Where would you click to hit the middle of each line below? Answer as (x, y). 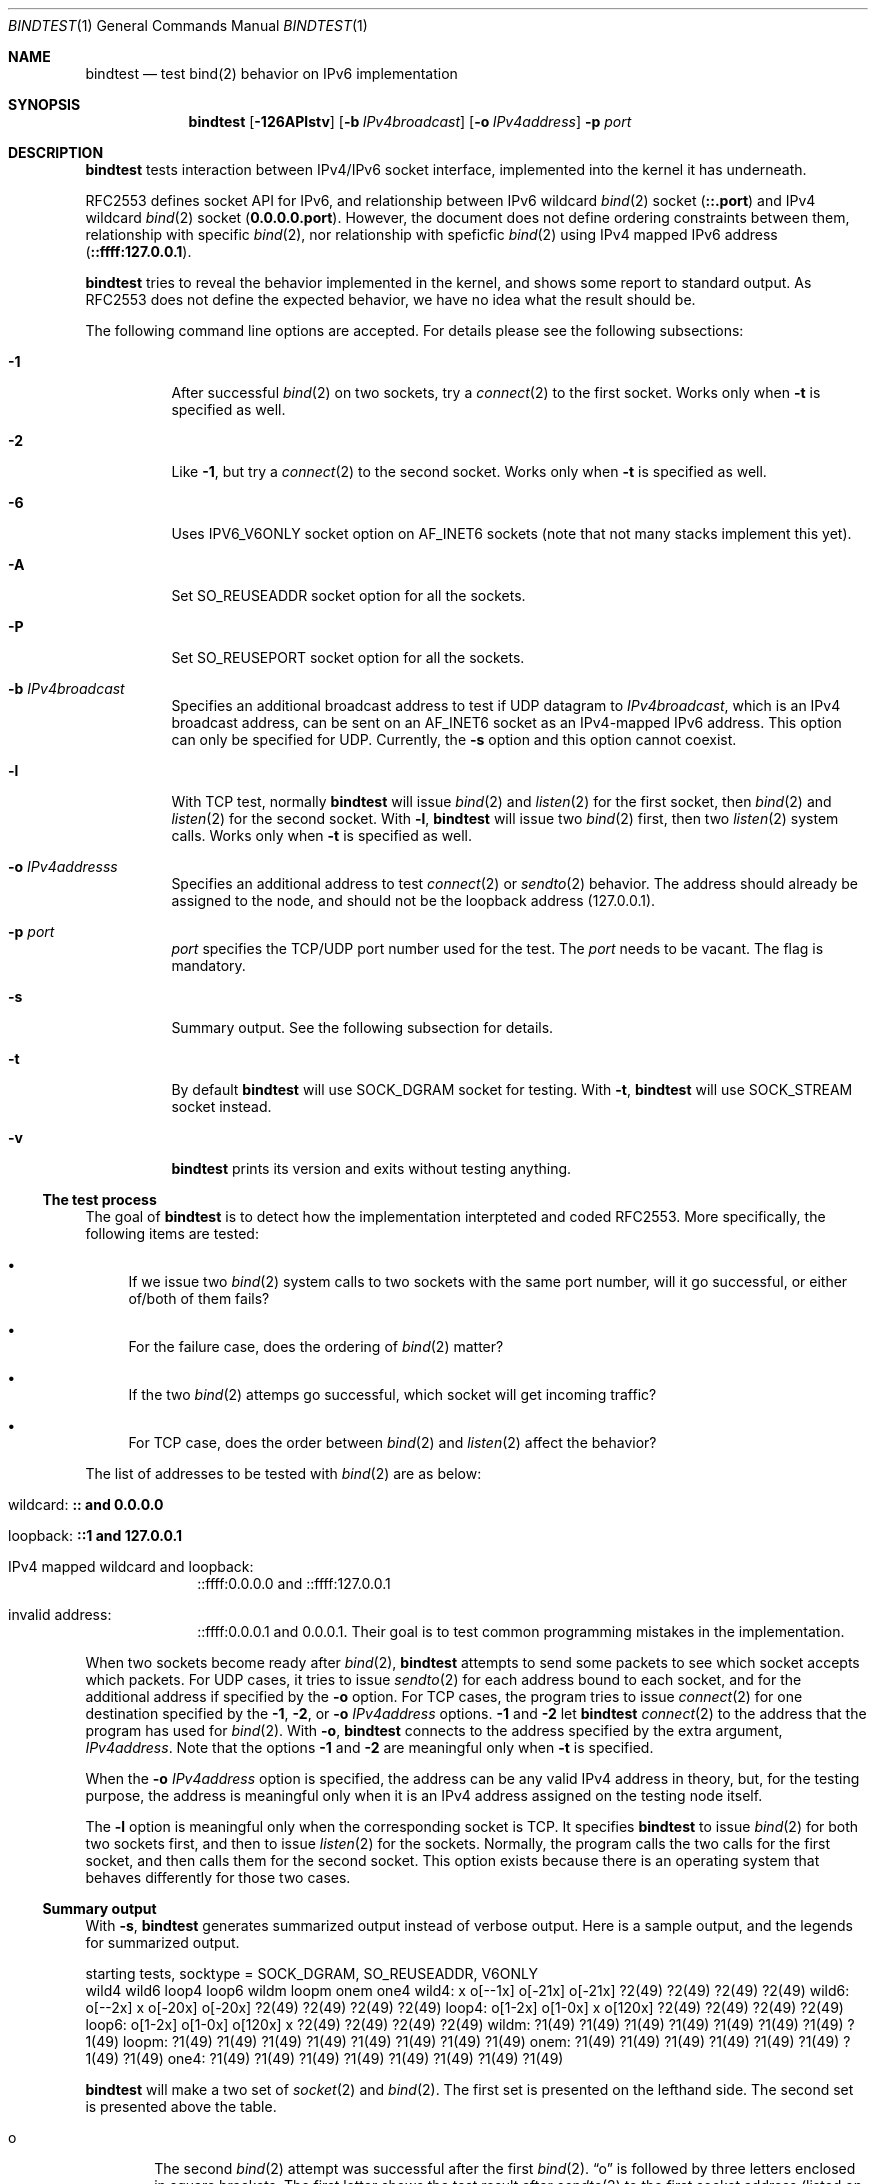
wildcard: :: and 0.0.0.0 (86, 1504)
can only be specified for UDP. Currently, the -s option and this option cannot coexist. (454, 739)
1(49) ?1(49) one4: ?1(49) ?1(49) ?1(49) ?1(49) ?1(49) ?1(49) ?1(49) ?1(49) (324, 2058)
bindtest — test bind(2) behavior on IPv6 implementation (271, 73)
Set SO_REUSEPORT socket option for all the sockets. (348, 657)
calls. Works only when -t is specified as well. (322, 835)
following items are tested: (172, 1233)
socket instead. (221, 1106)
